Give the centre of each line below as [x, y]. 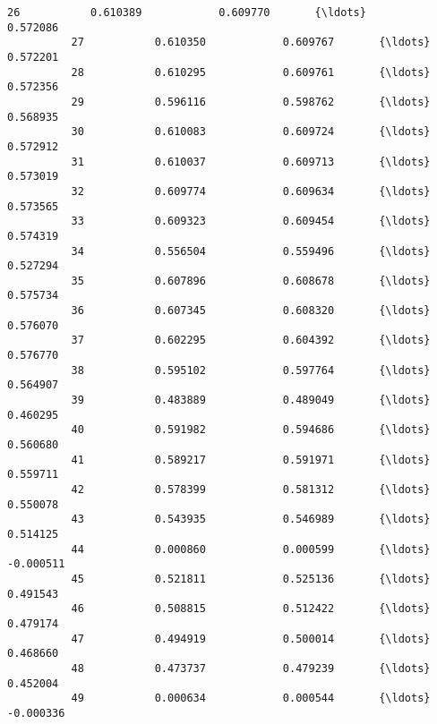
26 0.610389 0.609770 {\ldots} [187, 13]
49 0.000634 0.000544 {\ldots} [251, 698]
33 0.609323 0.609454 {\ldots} [251, 221]
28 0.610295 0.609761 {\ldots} [251, 72]
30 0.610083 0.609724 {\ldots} [251, 132]
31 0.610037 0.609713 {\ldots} [251, 162]
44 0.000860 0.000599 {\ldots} [251, 549]
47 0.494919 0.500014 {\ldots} [251, 639]
